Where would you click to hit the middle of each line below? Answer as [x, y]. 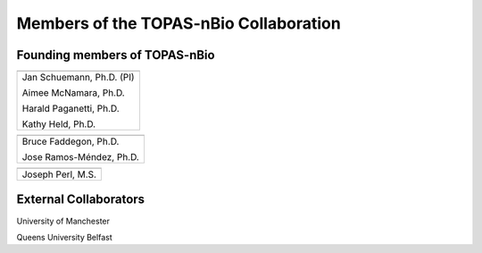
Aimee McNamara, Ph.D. [73, 93]
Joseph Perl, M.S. [59, 174]
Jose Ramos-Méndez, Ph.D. [81, 157]
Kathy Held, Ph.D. [59, 124]
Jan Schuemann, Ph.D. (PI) [78, 78]
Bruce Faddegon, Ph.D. [71, 141]
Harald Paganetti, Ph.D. [71, 109]
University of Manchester [63, 221]
